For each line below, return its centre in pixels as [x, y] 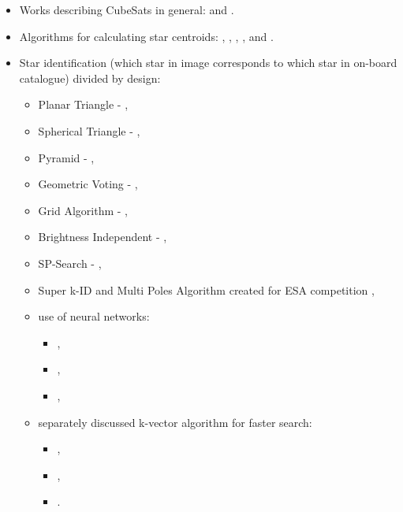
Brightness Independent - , [103, 237]
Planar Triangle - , [83, 104]
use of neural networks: [94, 316]
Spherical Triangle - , [89, 130]
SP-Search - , [70, 263]
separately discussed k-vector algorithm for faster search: [175, 422]
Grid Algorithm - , [83, 210]
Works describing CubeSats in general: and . [127, 9]
